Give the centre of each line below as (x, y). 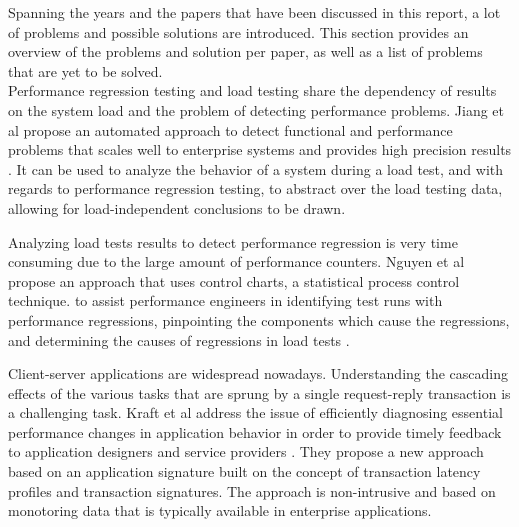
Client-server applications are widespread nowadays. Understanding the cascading (258, 373)
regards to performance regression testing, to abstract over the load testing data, (255, 188)
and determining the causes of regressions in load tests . (179, 339)
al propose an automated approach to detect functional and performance (230, 129)
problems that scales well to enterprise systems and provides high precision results (260, 149)
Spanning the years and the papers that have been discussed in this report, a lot (254, 12)
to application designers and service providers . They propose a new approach (246, 451)
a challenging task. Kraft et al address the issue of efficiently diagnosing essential (255, 412)
